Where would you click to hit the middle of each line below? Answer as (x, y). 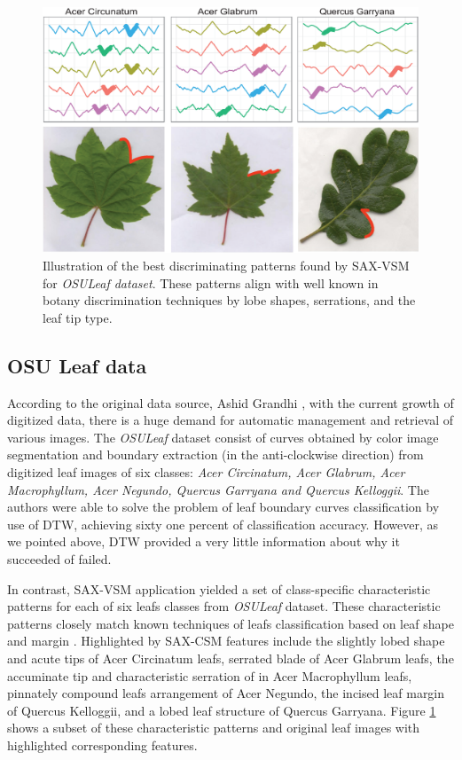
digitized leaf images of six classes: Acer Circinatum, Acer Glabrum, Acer (206, 471)
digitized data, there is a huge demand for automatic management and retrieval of (231, 420)
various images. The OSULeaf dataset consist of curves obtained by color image (223, 437)
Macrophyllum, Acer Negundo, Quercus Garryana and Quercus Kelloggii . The (218, 489)
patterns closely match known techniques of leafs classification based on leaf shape (231, 623)
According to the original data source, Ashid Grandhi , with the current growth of (231, 402)
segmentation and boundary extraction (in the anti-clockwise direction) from (215, 454)
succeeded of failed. (59, 558)
